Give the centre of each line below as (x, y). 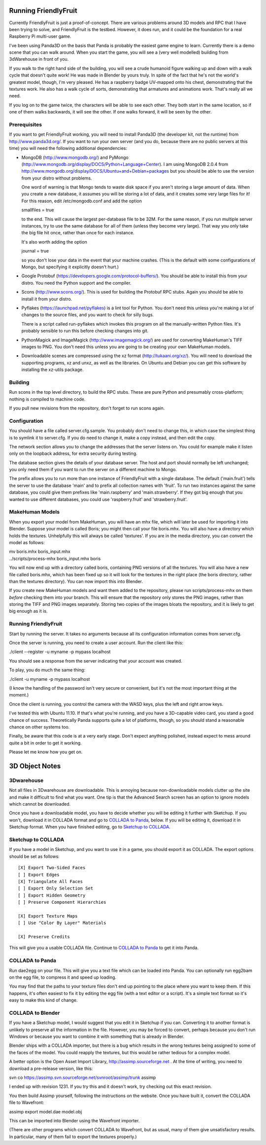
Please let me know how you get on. (46, 752)
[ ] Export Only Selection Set (56, 888)
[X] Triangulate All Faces (50, 881)
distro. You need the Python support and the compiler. (76, 283)
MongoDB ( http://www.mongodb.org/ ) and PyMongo (75, 157)
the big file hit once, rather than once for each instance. (78, 233)
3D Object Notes (35, 766)
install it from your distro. (47, 299)
